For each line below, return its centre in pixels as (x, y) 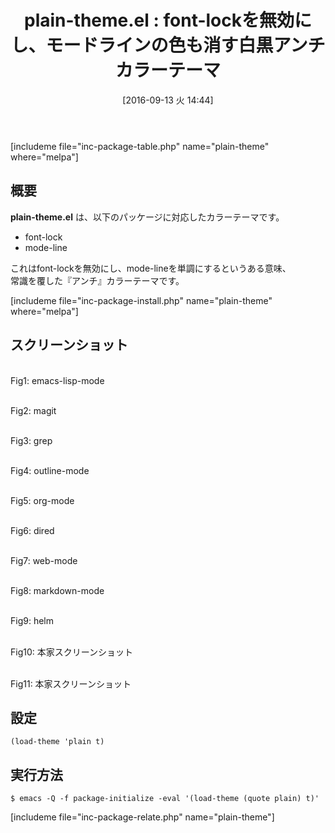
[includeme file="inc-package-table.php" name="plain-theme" (140, 146)
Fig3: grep (31, 440)
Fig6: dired (32, 530)
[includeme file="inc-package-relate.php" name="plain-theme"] (142, 817)
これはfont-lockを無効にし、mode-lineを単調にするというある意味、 (151, 268)
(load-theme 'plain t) (57, 742)
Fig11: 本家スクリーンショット (71, 683)
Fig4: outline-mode (50, 470)
